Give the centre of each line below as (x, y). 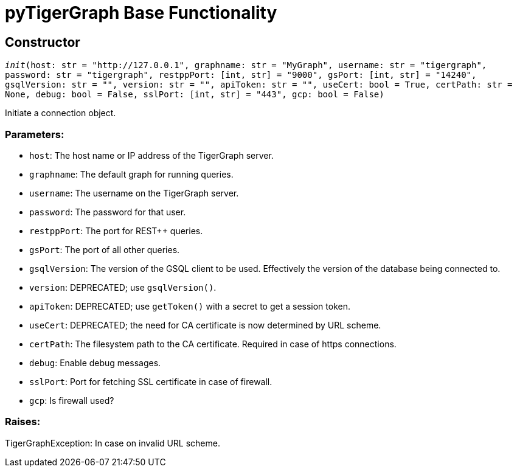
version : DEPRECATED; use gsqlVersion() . (123, 287)
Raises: (23, 422)
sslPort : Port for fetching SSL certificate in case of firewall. (151, 381)
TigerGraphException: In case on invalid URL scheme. (113, 443)
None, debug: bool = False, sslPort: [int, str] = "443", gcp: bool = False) (195, 95)
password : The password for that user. (108, 212)
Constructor (43, 42)
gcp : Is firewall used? (72, 400)
